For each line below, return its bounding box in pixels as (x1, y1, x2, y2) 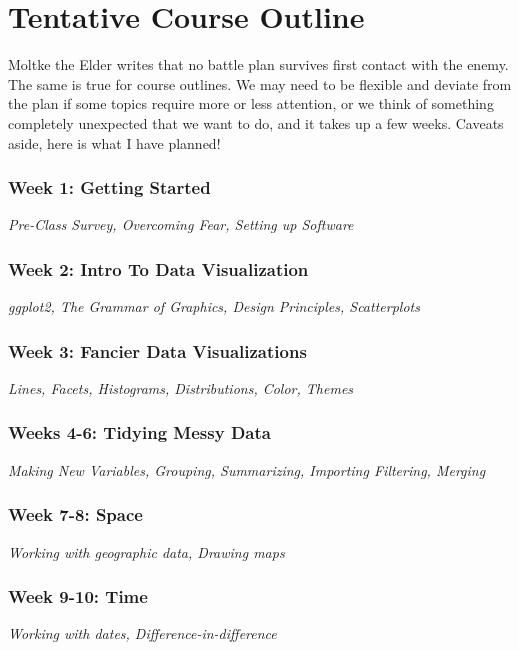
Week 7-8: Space (8, 502, 143, 527)
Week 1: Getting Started (8, 175, 211, 200)
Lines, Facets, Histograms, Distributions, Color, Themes (8, 377, 354, 398)
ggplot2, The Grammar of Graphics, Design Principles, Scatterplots (8, 296, 420, 317)
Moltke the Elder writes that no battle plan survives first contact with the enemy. (8, 54, 509, 75)
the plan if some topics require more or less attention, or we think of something (8, 93, 494, 114)
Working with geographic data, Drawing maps (8, 541, 285, 562)
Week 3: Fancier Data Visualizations (8, 338, 307, 363)
